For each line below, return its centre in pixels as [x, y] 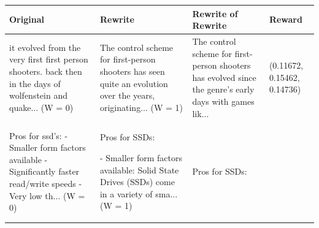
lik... [201, 113]
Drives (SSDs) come [137, 182]
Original [27, 19]
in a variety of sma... [139, 193]
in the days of [35, 83]
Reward [286, 19]
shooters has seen [132, 71]
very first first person [49, 59]
